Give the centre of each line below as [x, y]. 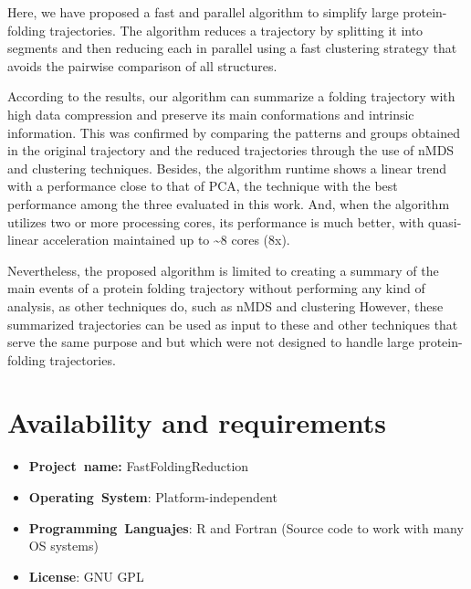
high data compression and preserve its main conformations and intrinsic [211, 114]
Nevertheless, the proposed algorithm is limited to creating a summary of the [223, 270]
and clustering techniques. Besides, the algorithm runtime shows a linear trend [227, 168]
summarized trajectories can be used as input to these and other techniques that [233, 324]
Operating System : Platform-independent [153, 497]
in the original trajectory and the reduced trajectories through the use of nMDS [231, 150]
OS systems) [63, 546]
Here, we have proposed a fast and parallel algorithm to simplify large [203, 12]
